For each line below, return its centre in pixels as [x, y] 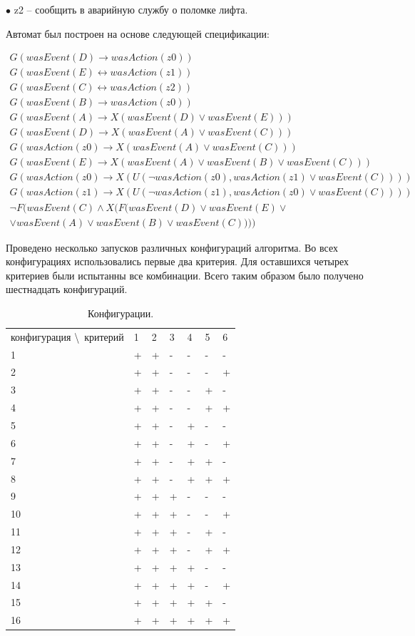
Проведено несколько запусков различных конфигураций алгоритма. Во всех [172, 247]
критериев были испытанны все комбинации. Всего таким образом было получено [185, 275]
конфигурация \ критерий [67, 336]
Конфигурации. [121, 313]
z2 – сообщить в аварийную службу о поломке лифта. [131, 9]
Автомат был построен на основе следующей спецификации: [138, 33]
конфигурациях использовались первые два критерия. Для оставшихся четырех [177, 261]
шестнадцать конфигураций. [67, 289]
